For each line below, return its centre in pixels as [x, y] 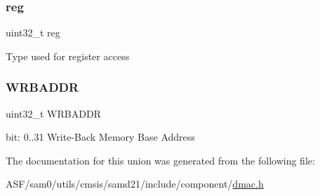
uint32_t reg [33, 33]
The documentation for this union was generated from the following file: [160, 160]
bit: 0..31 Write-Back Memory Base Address [100, 137]
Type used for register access [68, 56]
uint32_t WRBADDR [53, 113]
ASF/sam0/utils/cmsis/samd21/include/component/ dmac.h [135, 184]
